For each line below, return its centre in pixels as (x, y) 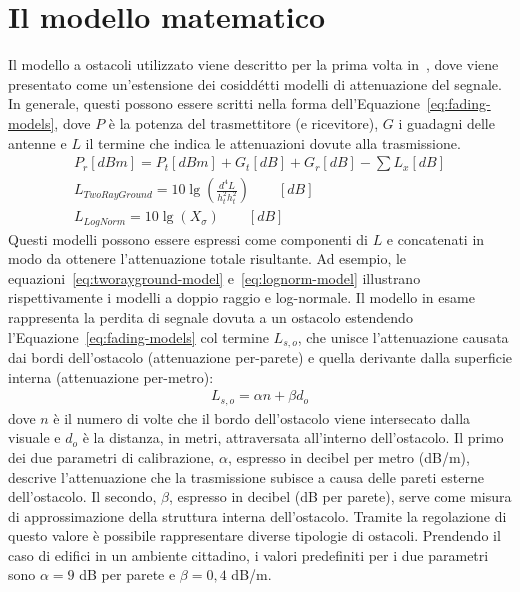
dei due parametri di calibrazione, (111, 456)
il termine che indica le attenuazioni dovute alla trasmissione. (273, 142)
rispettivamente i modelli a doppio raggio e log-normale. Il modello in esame (241, 297)
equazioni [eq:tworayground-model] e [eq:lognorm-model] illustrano (214, 277)
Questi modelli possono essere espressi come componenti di (188, 238)
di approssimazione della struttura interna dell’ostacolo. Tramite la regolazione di (257, 515)
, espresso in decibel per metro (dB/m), (348, 456)
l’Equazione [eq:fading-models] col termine (138, 336)
